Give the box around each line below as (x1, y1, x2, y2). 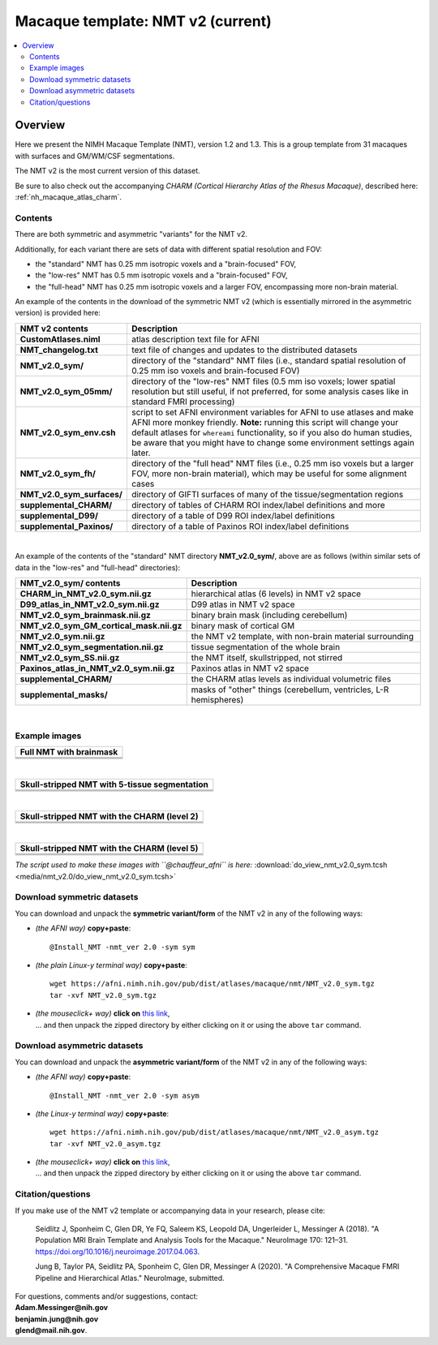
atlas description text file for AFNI (131, 333, 260, 345)
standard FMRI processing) (131, 396, 235, 407)
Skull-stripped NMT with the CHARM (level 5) (19, 843, 199, 854)
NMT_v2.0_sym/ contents (19, 578, 121, 589)
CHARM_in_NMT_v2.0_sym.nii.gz (19, 588, 152, 599)
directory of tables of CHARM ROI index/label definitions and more (131, 499, 385, 510)
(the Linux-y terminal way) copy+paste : (35, 1108, 170, 1119)
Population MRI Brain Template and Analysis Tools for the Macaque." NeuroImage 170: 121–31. (35, 1235, 348, 1245)
